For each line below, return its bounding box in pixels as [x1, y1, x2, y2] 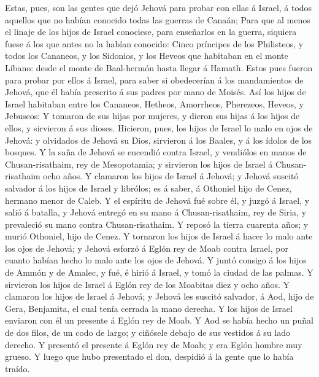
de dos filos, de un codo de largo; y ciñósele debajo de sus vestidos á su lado [5, 326, 290, 339]
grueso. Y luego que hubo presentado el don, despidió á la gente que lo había [5, 350, 294, 363]
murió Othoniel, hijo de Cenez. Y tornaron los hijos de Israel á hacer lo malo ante [5, 230, 313, 243]
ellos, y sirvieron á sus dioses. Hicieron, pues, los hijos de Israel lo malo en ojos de [5, 121, 313, 134]
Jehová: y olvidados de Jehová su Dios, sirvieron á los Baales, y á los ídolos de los [5, 133, 312, 146]
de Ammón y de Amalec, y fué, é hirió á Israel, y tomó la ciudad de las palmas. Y [5, 266, 313, 279]
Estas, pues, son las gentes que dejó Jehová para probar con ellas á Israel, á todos [5, 1, 312, 14]
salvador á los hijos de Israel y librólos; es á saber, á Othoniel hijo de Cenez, [5, 181, 292, 194]
